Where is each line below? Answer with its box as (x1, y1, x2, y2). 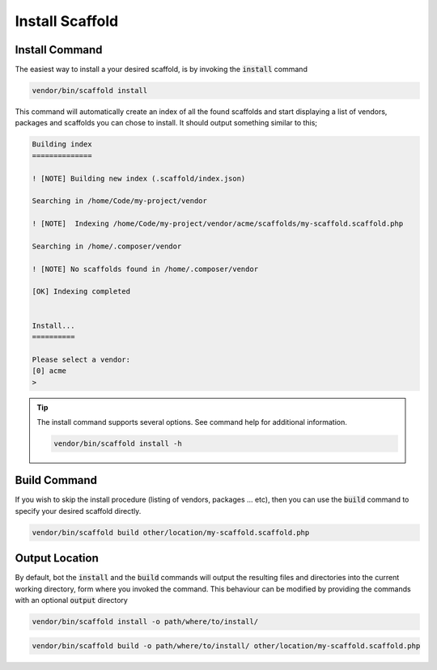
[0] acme (32, 367, 67, 375)
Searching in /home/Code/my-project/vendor (32, 197, 208, 206)
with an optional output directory (15, 596, 129, 605)
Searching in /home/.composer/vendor (32, 241, 182, 251)
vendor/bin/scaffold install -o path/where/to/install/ (32, 617, 259, 626)
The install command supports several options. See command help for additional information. (36, 417, 348, 426)
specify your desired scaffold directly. (15, 506, 142, 515)
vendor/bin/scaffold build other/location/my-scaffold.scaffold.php (32, 528, 310, 537)
